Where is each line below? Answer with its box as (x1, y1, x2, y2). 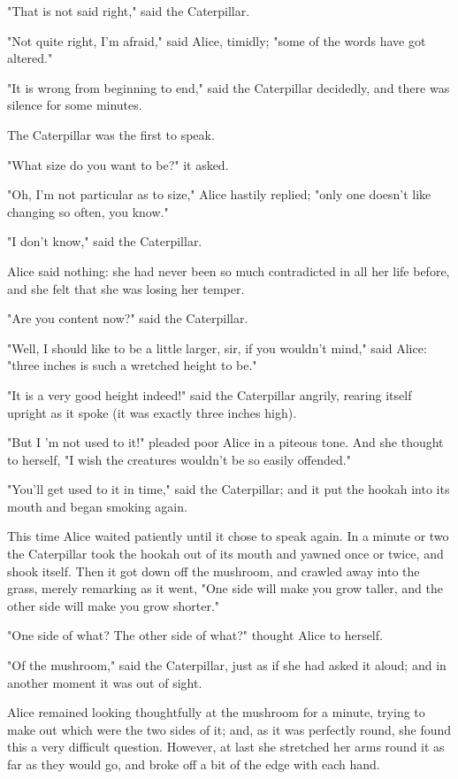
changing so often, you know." (7, 202, 169, 220)
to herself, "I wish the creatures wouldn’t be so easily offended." (7, 450, 351, 468)
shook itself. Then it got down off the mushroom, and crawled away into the (7, 561, 420, 580)
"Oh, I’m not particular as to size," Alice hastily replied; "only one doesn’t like (7, 185, 431, 204)
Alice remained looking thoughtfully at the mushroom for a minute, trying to (7, 703, 425, 721)
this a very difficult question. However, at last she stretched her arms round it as (7, 737, 445, 756)
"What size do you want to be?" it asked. (7, 155, 229, 174)
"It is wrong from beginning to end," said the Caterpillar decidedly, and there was (7, 78, 450, 96)
